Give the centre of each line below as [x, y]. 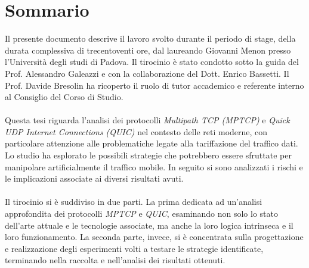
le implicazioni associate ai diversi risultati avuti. [94, 178]
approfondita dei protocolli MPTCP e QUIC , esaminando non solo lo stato [141, 214]
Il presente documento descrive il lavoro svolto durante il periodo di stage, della [150, 38]
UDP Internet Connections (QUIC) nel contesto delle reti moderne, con [136, 131]
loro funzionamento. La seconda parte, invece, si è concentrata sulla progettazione [154, 237]
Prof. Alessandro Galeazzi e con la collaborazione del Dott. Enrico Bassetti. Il [147, 73]
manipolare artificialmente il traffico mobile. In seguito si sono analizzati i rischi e [154, 166]
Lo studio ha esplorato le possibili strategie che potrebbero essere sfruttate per [148, 155]
